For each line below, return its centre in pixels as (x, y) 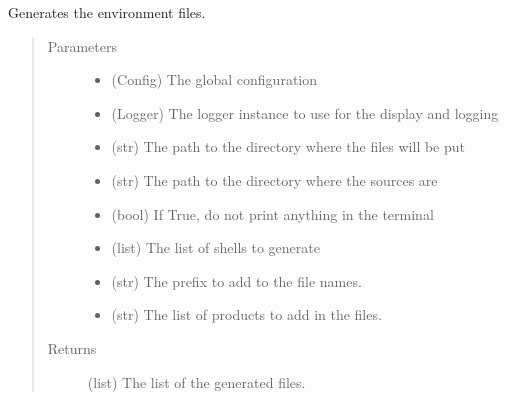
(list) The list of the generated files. (196, 381)
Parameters (82, 45)
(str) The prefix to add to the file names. (236, 280)
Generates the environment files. (107, 12)
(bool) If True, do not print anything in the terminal (272, 213)
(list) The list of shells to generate (215, 247)
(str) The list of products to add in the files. (246, 314)
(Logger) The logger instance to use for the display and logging (305, 112)
